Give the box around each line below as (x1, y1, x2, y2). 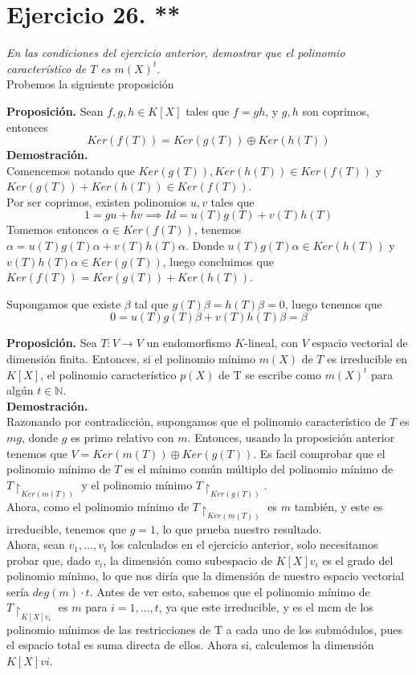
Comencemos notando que (6, 162, 135, 178)
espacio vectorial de (312, 334, 408, 351)
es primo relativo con (71, 429, 174, 445)
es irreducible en (327, 350, 407, 367)
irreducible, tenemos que (6, 520, 127, 537)
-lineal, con (244, 334, 299, 351)
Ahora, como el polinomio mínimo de (6, 498, 190, 515)
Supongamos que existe (6, 295, 121, 312)
